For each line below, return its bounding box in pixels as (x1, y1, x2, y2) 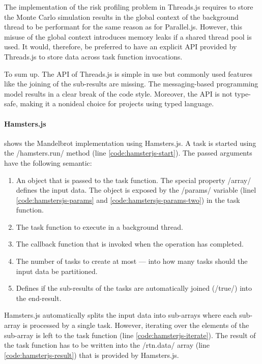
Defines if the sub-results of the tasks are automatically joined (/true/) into (16, 283, 252, 293)
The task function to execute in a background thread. (16, 221, 183, 232)
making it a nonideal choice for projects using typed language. (20, 98, 214, 109)
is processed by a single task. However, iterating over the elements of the (22, 320, 249, 330)
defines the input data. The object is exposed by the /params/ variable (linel (16, 185, 256, 195)
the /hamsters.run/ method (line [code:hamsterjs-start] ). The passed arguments (4, 147, 252, 158)
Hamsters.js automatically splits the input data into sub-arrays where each (4, 310, 237, 320)
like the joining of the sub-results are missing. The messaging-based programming (4, 78, 258, 89)
